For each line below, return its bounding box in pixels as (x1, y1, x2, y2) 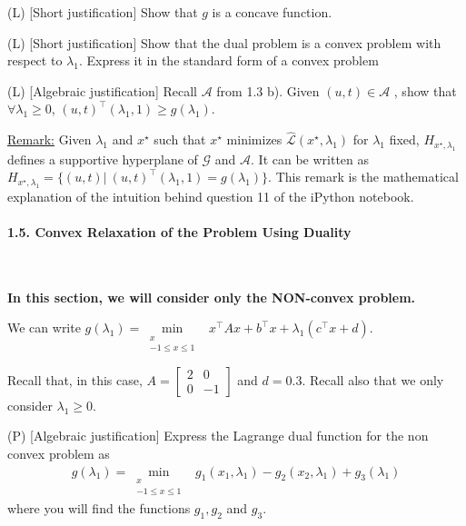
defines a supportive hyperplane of (7, 149, 198, 168)
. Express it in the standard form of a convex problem (78, 51, 379, 70)
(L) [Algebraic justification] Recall (7, 81, 197, 100)
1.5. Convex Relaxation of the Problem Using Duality (7, 222, 352, 241)
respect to (7, 51, 63, 70)
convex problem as (7, 444, 110, 463)
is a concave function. (212, 3, 332, 21)
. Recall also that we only (302, 370, 444, 389)
